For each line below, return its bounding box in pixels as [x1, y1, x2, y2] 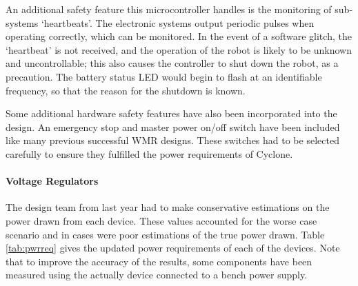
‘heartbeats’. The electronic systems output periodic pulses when [41, 15, 315, 30]
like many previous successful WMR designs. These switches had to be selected [6, 133, 339, 147]
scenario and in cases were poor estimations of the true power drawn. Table [6, 227, 325, 241]
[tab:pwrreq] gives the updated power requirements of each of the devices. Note [6, 241, 340, 255]
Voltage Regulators [6, 174, 99, 188]
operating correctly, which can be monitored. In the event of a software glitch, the [6, 29, 352, 43]
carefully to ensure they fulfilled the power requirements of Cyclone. [6, 146, 293, 161]
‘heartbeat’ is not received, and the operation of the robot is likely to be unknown [6, 42, 352, 57]
